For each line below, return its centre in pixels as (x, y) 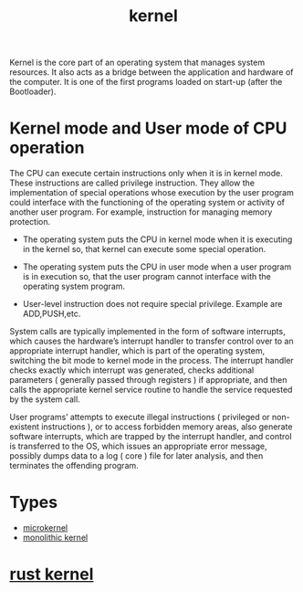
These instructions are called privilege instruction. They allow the (132, 183)
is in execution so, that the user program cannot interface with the (147, 277)
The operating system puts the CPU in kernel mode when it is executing (157, 239)
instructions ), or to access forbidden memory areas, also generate (167, 427)
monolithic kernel (55, 538)
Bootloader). (33, 91)
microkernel (45, 528)
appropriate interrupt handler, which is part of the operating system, (137, 351)
